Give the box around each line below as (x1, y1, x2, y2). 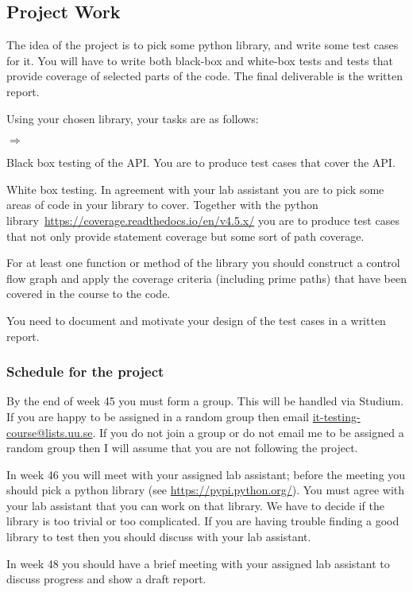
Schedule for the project (6, 362, 164, 381)
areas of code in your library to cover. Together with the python (6, 196, 318, 213)
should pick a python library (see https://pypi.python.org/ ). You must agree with (6, 482, 405, 498)
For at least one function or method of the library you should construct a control (6, 254, 400, 271)
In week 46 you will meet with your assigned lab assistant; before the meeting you (6, 466, 406, 482)
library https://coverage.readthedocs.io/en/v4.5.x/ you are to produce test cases (6, 211, 399, 228)
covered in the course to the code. (6, 285, 171, 302)
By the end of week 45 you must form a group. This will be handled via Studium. (6, 393, 404, 409)
